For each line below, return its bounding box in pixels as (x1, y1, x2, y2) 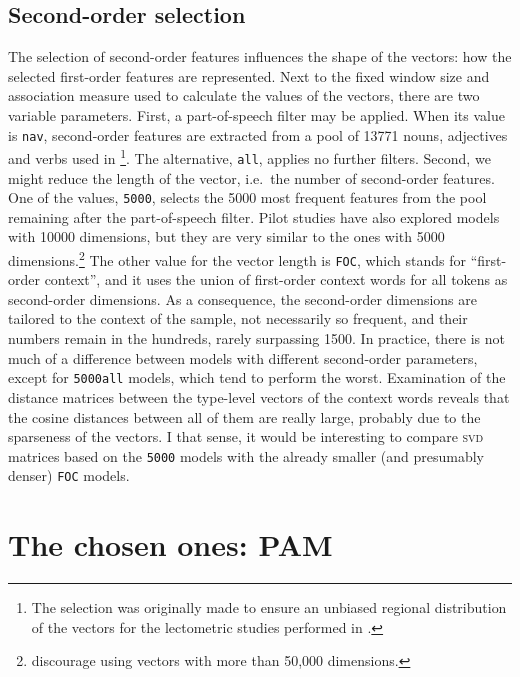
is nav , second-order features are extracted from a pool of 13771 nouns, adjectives (8, 124, 508, 145)
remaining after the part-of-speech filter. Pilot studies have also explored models (8, 206, 500, 227)
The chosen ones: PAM (8, 524, 333, 565)
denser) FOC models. (8, 465, 130, 486)
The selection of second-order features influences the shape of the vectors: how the (8, 46, 512, 67)
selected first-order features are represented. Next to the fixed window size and (8, 65, 490, 86)
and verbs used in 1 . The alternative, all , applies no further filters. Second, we (8, 145, 491, 168)
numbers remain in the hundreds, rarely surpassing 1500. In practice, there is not (8, 328, 506, 349)
